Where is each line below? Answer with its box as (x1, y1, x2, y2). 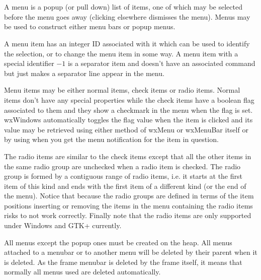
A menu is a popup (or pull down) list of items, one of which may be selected (4, 2, 242, 12)
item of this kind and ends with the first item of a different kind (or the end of (4, 180, 246, 191)
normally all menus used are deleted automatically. (4, 266, 161, 277)
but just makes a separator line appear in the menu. (4, 67, 164, 78)
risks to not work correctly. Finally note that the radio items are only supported (4, 210, 251, 221)
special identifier (4, 58, 54, 68)
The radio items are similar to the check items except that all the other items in (4, 151, 251, 161)
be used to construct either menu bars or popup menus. (4, 21, 176, 32)
